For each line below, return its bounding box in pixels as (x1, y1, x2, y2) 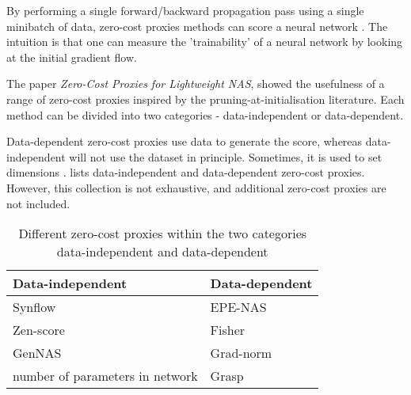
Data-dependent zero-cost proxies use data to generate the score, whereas (6, 133, 363, 150)
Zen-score (13, 321, 65, 340)
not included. (6, 195, 70, 211)
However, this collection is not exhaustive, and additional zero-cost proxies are (6, 179, 386, 196)
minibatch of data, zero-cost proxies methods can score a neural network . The (6, 17, 388, 34)
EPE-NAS (210, 298, 267, 317)
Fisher (210, 321, 245, 340)
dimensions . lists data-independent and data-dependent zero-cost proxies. (6, 164, 365, 180)
